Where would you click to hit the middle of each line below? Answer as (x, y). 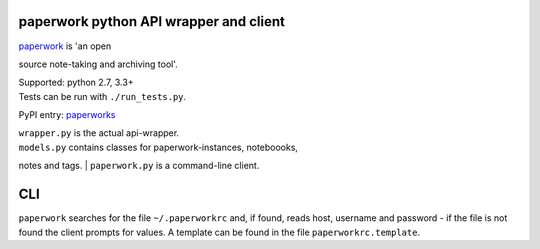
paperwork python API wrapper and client (151, 21)
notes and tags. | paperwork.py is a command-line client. (139, 166)
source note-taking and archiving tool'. (98, 64)
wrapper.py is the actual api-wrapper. (99, 133)
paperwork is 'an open (65, 46)
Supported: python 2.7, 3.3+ (76, 82)
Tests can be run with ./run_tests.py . (102, 96)
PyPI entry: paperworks (67, 115)
